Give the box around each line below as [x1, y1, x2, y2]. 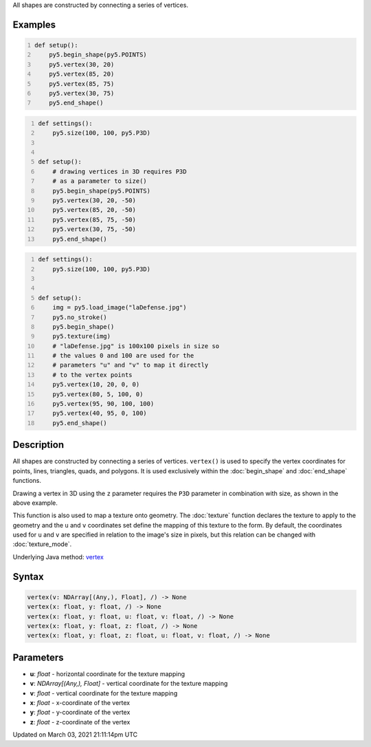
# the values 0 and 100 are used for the [52, 351, 194, 360]
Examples [12, 19, 56, 30]
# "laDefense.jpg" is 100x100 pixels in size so [52, 342, 220, 350]
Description [12, 439, 65, 451]
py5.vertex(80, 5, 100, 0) [52, 390, 144, 398]
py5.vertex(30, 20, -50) [52, 197, 137, 204]
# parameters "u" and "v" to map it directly [52, 361, 209, 369]
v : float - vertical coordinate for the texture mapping [30, 689, 178, 697]
